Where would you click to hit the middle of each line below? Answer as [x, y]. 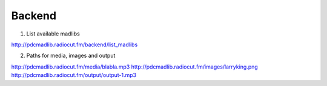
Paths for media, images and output [71, 56]
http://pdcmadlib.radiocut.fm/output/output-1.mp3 [74, 75]
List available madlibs [53, 34]
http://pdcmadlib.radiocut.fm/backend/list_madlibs [74, 45]
